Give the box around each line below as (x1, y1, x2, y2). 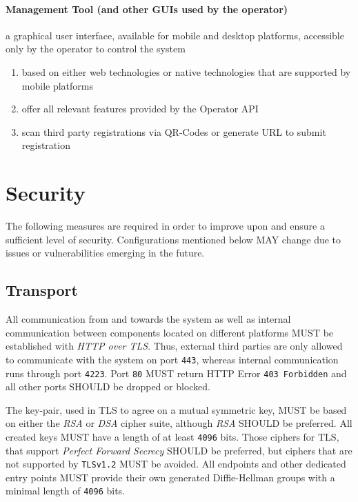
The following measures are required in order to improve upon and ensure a (6, 219, 325, 233)
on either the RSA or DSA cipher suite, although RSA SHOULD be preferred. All (6, 416, 352, 430)
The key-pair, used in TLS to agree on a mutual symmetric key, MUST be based (6, 402, 347, 416)
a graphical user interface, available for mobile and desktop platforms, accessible (6, 28, 344, 42)
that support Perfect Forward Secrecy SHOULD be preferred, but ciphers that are (6, 443, 352, 457)
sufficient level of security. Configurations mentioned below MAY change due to (6, 232, 341, 246)
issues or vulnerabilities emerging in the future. (6, 245, 205, 260)
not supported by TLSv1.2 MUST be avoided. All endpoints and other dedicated (6, 456, 346, 471)
